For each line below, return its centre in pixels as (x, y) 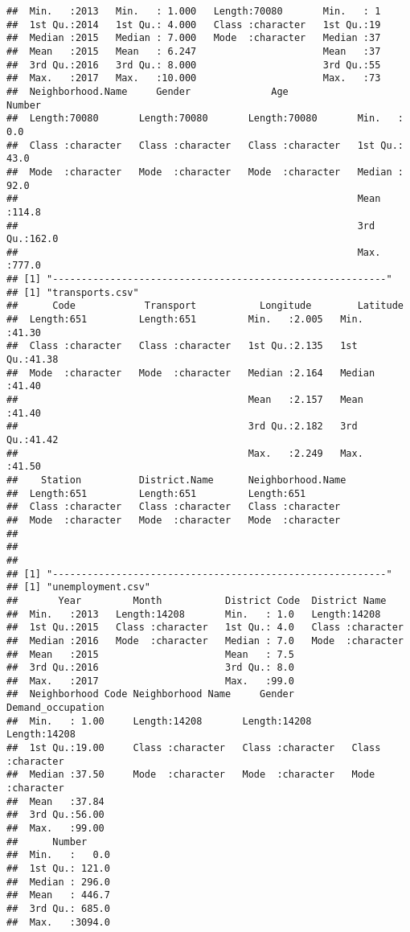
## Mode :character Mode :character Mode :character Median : (205, 172)
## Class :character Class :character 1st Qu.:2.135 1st (182, 346)
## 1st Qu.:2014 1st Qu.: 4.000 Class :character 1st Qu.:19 (194, 25)
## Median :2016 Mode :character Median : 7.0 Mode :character (205, 640)
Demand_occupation (55, 708)
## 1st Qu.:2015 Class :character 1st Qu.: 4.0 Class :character (205, 628)
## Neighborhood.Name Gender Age (148, 91)
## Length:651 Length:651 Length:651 (156, 493)
